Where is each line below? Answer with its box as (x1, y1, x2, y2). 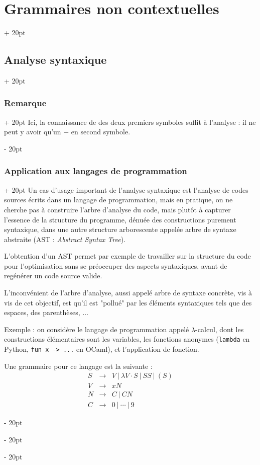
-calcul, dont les (195, 324, 244, 334)
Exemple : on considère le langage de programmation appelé (4, 324, 189, 334)
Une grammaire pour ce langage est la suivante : (4, 360, 153, 371)
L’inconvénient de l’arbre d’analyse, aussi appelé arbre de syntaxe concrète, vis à (4, 287, 252, 298)
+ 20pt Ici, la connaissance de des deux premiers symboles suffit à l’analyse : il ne (4, 116, 256, 127)
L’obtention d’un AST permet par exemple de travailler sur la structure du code (4, 251, 251, 261)
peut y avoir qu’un (4, 126, 61, 137)
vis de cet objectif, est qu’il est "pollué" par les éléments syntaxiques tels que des (4, 297, 252, 307)
